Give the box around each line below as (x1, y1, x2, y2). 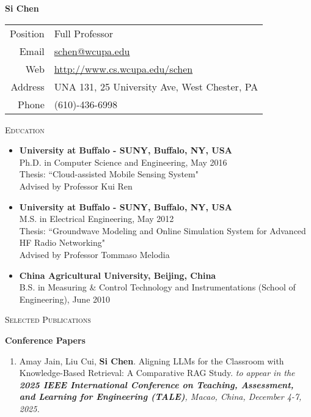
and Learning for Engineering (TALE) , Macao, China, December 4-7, (19, 390, 302, 403)
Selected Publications (5, 313, 91, 326)
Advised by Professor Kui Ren (19, 179, 133, 192)
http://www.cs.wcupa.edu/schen (54, 61, 193, 76)
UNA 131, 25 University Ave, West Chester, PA (54, 79, 258, 94)
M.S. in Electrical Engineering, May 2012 (19, 212, 174, 225)
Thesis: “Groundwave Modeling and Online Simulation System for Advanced (19, 224, 306, 237)
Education (5, 123, 45, 136)
